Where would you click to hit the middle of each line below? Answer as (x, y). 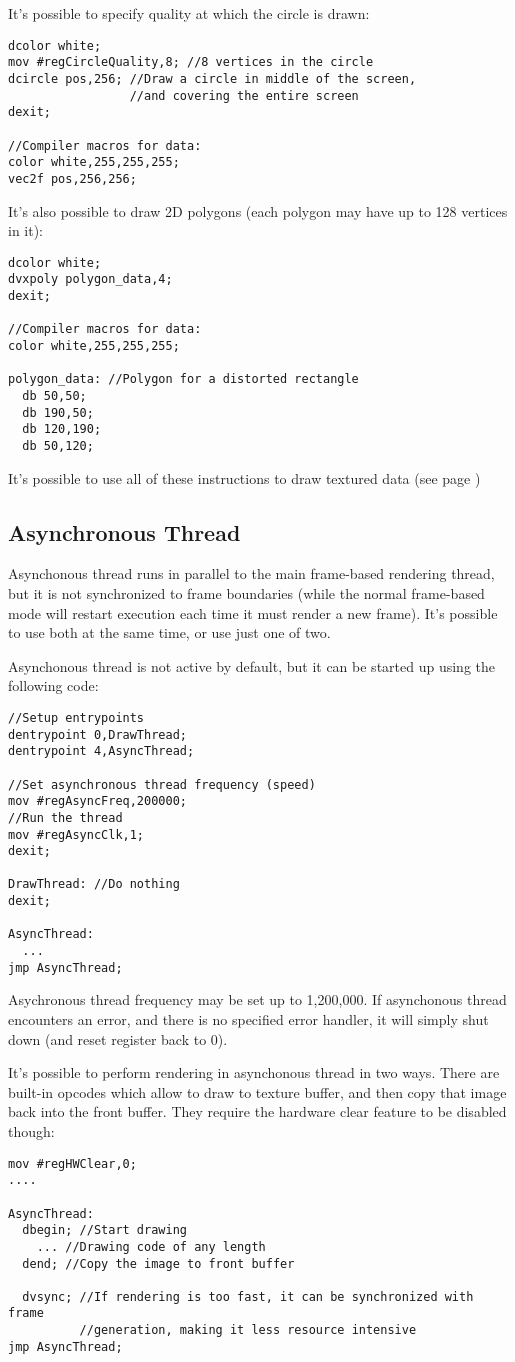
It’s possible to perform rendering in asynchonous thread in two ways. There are (254, 1072)
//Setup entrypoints (76, 717)
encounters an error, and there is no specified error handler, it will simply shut (248, 1019)
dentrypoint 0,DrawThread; (97, 734)
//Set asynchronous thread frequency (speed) (162, 784)
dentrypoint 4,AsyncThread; (101, 751)
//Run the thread (65, 817)
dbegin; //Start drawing (104, 1230)
